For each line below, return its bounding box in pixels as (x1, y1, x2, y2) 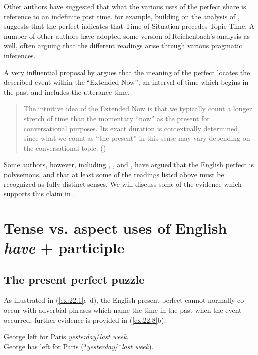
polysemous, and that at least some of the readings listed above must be (4, 169, 224, 179)
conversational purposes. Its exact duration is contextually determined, (23, 123, 240, 133)
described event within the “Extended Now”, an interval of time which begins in (4, 77, 249, 87)
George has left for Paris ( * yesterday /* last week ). (4, 341, 154, 351)
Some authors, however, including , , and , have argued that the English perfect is (4, 159, 254, 170)
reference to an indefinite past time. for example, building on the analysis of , (4, 11, 240, 21)
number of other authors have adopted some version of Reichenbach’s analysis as (4, 30, 250, 41)
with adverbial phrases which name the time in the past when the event (22, 305, 242, 315)
